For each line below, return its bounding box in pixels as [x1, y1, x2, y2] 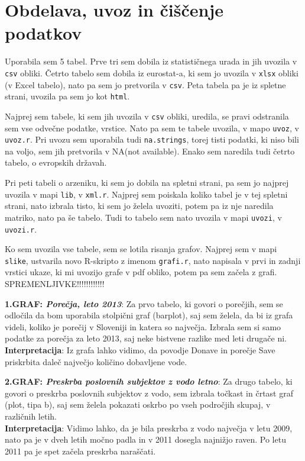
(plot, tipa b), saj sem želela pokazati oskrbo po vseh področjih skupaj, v [5, 398, 271, 411]
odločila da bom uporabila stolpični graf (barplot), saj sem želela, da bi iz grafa [5, 309, 293, 321]
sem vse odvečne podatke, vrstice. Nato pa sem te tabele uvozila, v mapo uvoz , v [5, 121, 299, 134]
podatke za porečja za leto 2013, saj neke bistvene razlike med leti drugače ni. [5, 332, 287, 344]
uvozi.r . [5, 223, 37, 235]
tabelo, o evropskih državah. [5, 156, 107, 169]
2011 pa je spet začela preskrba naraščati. [5, 444, 156, 457]
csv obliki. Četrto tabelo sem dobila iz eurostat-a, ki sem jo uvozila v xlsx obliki [5, 66, 298, 79]
